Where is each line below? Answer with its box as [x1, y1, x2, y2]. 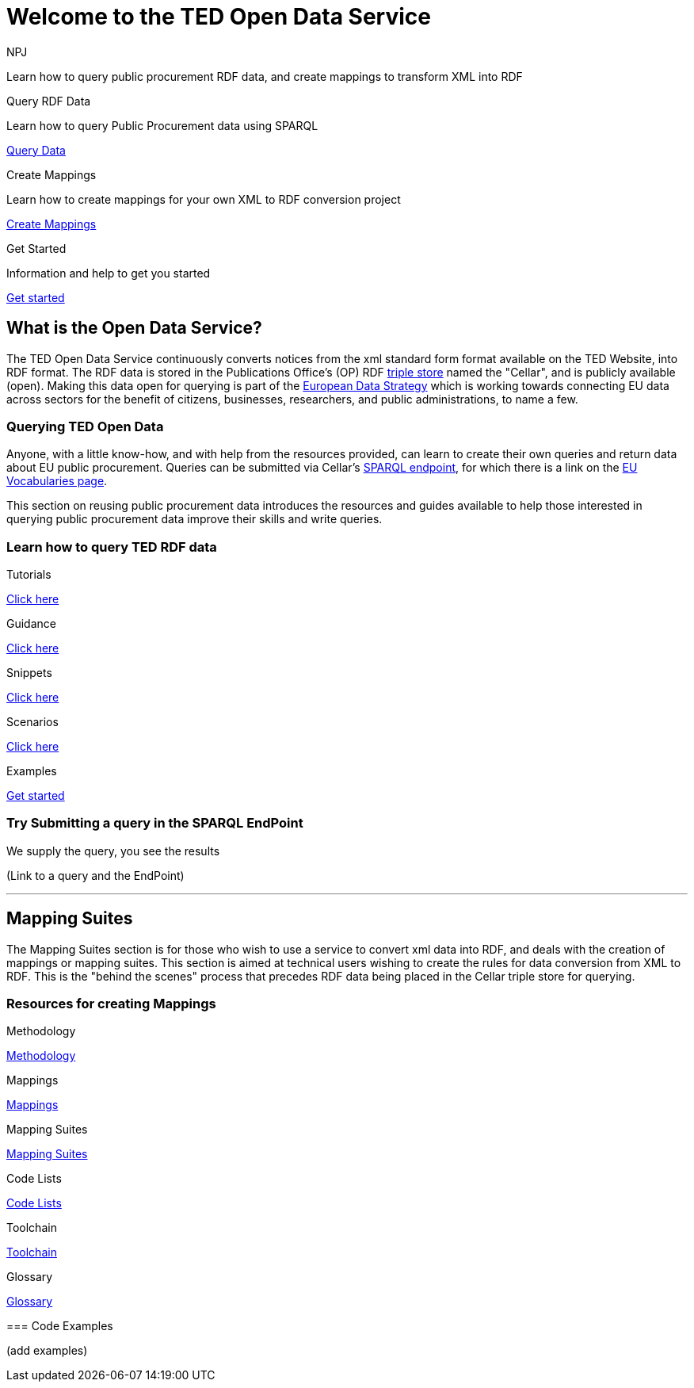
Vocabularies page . [6, 474, 108, 488]
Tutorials [6, 568, 51, 582]
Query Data [6, 143, 66, 157]
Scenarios [6, 715, 59, 729]
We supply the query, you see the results [6, 843, 220, 858]
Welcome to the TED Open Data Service [6, 3, 431, 30]
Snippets [6, 666, 52, 680]
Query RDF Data [6, 94, 91, 108]
